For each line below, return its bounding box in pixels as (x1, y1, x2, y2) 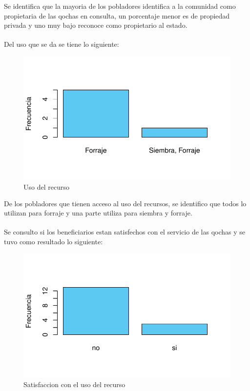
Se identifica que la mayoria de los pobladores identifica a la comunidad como (4, 1, 236, 11)
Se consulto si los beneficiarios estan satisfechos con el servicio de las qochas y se (4, 227, 246, 237)
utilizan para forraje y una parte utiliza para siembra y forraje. (4, 208, 192, 218)
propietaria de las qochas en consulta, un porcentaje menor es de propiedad (4, 10, 230, 20)
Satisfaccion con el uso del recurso (23, 379, 125, 389)
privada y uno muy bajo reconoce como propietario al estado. (4, 20, 187, 30)
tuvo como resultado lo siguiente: (4, 236, 103, 246)
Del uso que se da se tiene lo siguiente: (4, 39, 119, 49)
